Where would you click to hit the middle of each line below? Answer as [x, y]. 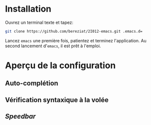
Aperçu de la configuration [60, 65]
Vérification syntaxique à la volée [57, 100]
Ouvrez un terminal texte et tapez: [39, 22]
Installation [28, 9]
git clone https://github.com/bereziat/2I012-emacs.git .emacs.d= [74, 31]
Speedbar [20, 116]
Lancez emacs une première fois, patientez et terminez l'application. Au [76, 40]
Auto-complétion [32, 83]
